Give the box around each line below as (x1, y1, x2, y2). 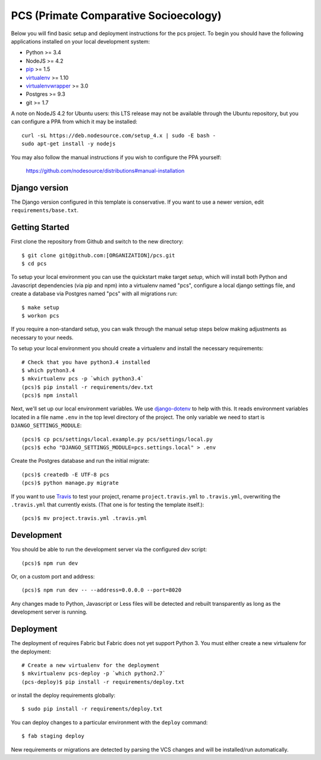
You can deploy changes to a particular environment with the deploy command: (11, 718, 208, 726)
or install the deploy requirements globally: (11, 692, 116, 699)
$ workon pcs (21, 312, 59, 319)
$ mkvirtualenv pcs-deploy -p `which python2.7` (21, 670, 166, 677)
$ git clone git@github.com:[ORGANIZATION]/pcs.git (21, 252, 175, 258)
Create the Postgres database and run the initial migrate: (11, 457, 150, 465)
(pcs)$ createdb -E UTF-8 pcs (21, 471, 110, 478)
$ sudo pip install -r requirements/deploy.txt (21, 706, 163, 712)
